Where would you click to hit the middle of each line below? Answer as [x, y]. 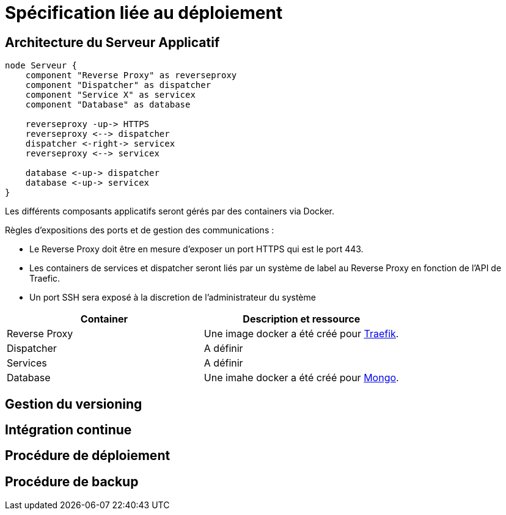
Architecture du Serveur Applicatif [112, 42]
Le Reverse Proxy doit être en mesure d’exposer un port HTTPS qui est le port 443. [196, 249]
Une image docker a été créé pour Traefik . [301, 334]
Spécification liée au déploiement [144, 13]
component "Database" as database [108, 105]
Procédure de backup [72, 481]
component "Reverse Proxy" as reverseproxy [131, 75]
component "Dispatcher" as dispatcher [118, 85]
